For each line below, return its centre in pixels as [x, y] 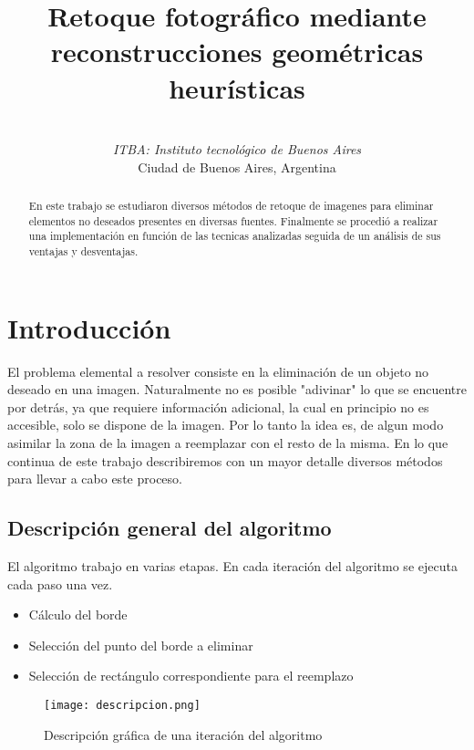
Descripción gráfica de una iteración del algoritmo [183, 734]
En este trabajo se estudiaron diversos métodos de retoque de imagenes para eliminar [231, 206]
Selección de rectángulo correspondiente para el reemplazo [191, 676]
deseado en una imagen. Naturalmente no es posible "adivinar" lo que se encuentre [237, 389]
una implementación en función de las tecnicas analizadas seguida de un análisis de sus [235, 236]
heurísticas [237, 87]
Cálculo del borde [78, 615]
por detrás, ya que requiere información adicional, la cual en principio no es [218, 406]
